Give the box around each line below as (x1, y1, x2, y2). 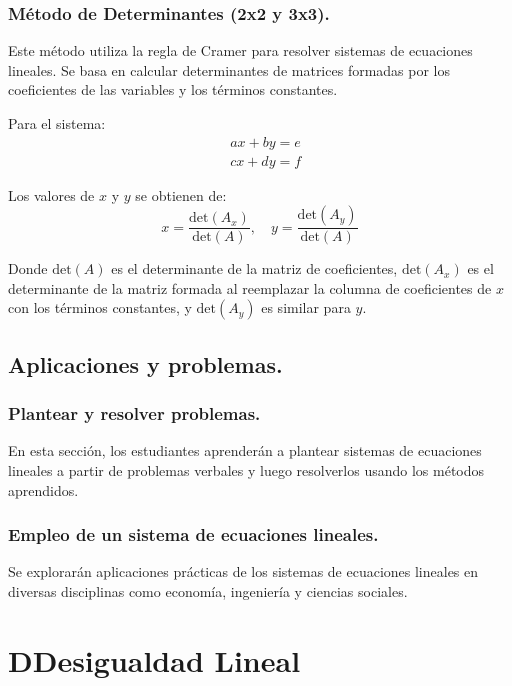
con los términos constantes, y (8, 297, 192, 318)
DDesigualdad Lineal (8, 639, 301, 680)
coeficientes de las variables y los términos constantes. (8, 79, 338, 100)
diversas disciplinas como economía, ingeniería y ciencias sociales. (8, 581, 408, 602)
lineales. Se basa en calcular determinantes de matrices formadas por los (8, 59, 451, 80)
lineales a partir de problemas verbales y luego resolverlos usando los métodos (8, 460, 485, 481)
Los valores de (8, 184, 95, 205)
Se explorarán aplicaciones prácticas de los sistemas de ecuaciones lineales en (8, 561, 479, 582)
